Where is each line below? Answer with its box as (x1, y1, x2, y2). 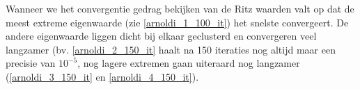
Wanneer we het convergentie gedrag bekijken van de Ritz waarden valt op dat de (6, 1, 354, 15)
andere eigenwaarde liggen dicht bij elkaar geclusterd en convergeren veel (6, 29, 317, 43)
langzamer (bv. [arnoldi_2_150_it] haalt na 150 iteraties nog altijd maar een (6, 42, 336, 56)
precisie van (6, 56, 56, 70)
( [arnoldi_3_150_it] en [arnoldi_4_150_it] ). (6, 69, 199, 83)
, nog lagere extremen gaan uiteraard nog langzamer (77, 56, 300, 70)
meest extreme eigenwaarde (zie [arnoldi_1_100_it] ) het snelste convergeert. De (6, 15, 349, 29)
